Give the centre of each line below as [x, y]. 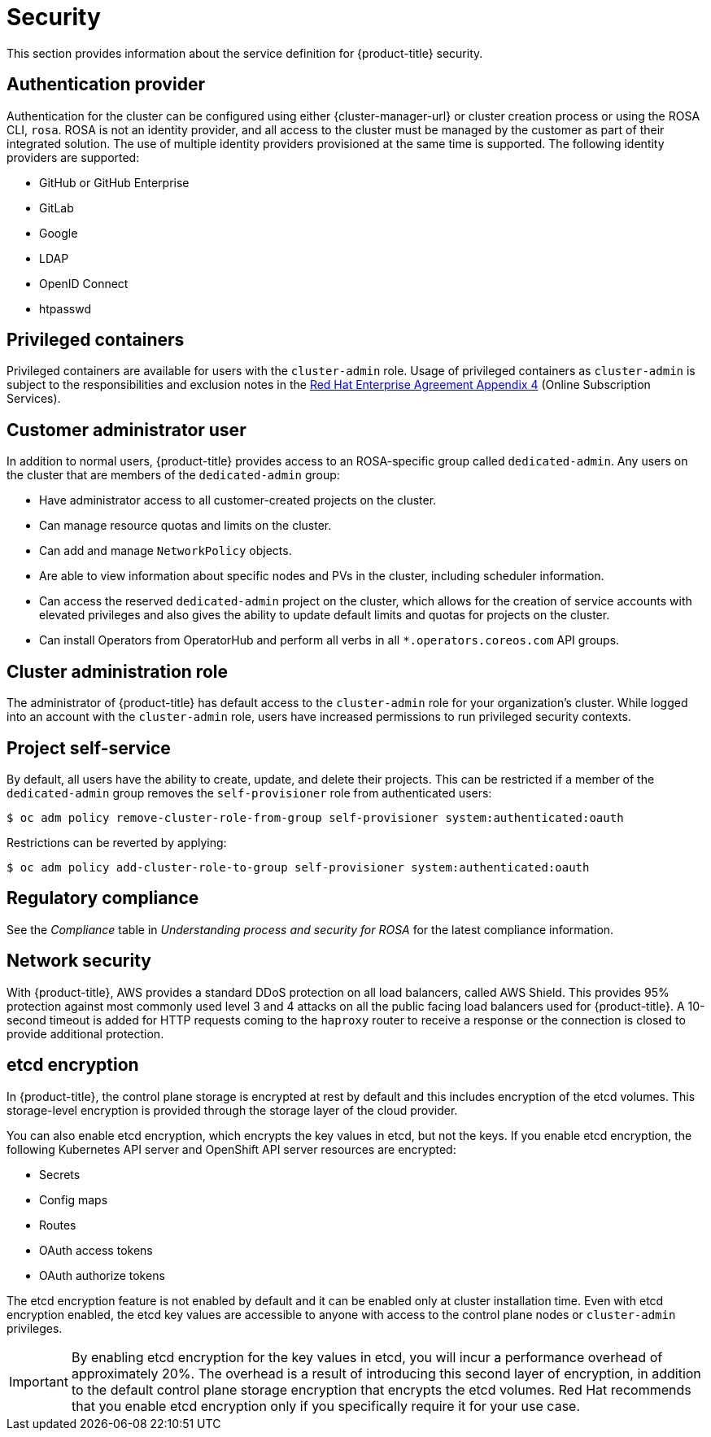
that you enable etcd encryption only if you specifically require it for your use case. [326, 1406]
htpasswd [65, 308]
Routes [58, 1225]
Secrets [60, 1174]
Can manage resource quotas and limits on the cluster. [185, 526]
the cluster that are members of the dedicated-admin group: [173, 475]
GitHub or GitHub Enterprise [114, 182]
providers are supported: [73, 157]
